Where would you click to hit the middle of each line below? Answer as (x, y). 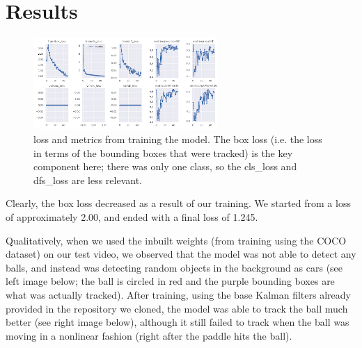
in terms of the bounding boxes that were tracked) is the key (163, 152)
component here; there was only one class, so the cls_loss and (165, 166)
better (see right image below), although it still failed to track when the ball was (178, 322)
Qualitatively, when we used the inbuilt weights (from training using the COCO (176, 240)
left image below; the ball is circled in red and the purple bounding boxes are (170, 281)
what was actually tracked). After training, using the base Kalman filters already (178, 294)
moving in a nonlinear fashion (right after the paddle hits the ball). (149, 335)
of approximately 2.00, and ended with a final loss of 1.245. (132, 216)
